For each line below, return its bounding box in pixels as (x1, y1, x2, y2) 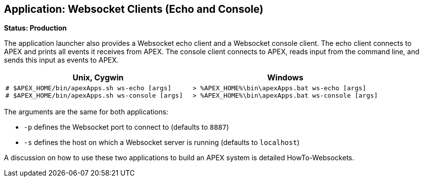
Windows (267, 72, 304, 83)
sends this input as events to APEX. (4, 56, 119, 65)
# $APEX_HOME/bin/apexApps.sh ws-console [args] (5, 92, 183, 100)
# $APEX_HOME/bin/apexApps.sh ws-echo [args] (5, 84, 172, 92)
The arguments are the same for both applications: (4, 108, 169, 116)
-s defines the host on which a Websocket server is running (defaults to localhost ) (24, 138, 300, 147)
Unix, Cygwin (72, 72, 124, 83)
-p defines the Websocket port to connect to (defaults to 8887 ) (24, 123, 229, 132)
